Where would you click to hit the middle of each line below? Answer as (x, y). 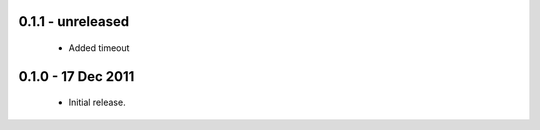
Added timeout (99, 48)
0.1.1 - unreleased (74, 21)
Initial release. (97, 102)
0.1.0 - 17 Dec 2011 (76, 76)
